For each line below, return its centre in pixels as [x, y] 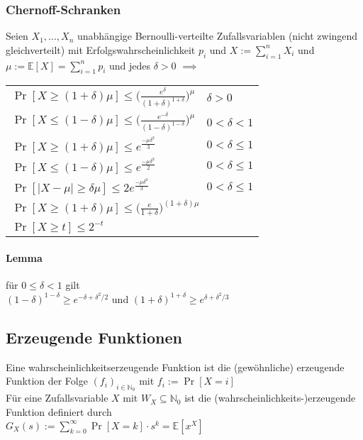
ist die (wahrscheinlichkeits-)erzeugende [270, 398]
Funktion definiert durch [59, 412]
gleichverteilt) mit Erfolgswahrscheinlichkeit [101, 49]
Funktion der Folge [47, 381]
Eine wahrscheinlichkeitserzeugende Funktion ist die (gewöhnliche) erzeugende [175, 367]
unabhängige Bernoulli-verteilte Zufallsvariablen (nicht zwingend [217, 36]
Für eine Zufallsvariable [57, 398]
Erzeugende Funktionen [94, 337]
